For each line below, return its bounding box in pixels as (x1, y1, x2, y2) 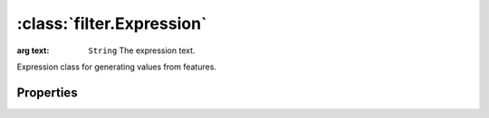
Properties (16, 85, 78, 100)
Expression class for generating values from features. (16, 61, 217, 72)
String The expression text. (88, 45, 196, 56)
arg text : (16, 45, 50, 56)
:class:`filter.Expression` (16, 14, 207, 33)
